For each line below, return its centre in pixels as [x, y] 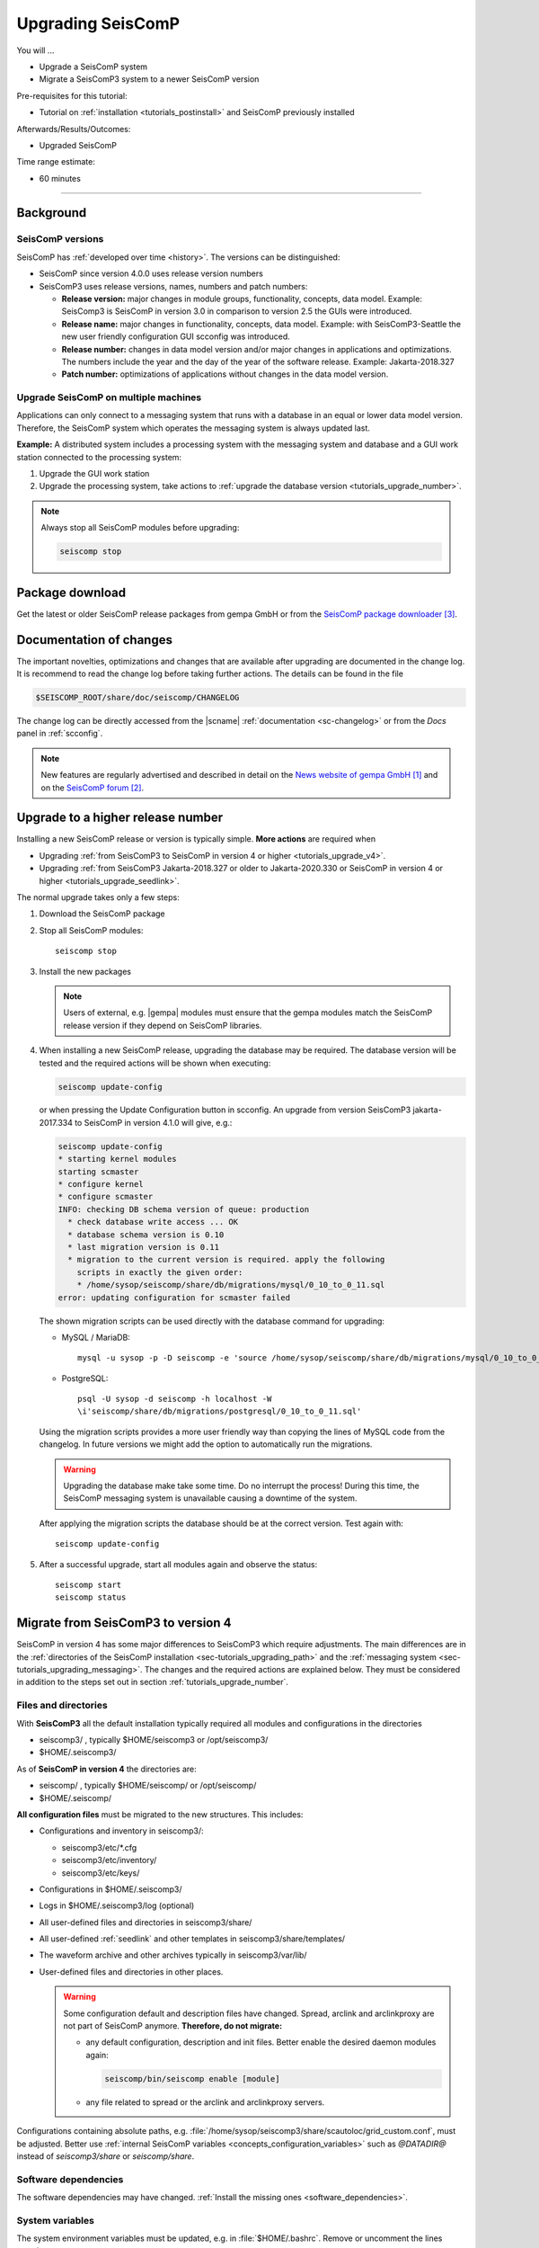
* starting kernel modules [117, 1159]
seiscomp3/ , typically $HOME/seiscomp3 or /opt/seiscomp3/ [154, 1740]
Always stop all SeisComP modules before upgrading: [140, 528]
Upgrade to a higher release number [120, 818]
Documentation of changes [94, 640]
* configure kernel [101, 1184]
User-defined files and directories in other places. [131, 1971]
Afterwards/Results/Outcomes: [74, 129]
